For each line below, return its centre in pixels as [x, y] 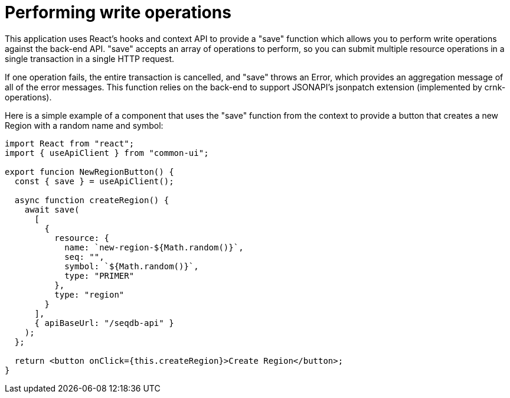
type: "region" [89, 294]
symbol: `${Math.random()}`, [132, 266]
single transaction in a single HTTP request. [90, 58]
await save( [52, 209]
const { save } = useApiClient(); [94, 181]
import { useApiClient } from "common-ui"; [107, 153]
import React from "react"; [70, 143]
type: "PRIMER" [99, 275]
